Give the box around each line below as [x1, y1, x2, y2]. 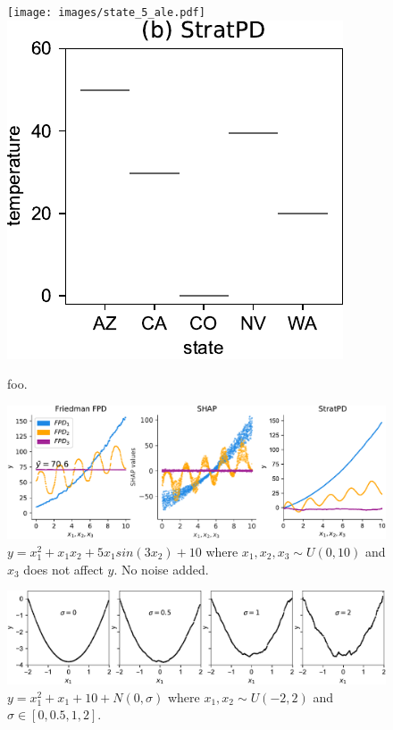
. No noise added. [113, 559, 209, 578]
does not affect [23, 559, 104, 578]
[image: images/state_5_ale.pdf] [7, 6, 205, 19]
